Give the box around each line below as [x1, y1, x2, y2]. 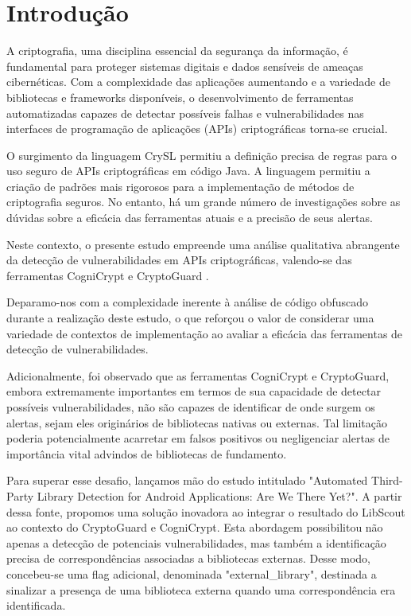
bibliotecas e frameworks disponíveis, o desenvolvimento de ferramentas [6, 88, 354, 105]
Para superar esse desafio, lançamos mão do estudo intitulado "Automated [6, 472, 368, 489]
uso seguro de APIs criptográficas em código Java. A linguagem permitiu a [6, 162, 370, 179]
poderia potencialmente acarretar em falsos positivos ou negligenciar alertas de [6, 430, 390, 446]
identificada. [6, 597, 66, 614]
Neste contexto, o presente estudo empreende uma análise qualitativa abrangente [6, 236, 400, 252]
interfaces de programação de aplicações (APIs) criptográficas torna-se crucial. [6, 120, 388, 137]
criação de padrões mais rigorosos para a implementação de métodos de [6, 177, 355, 194]
